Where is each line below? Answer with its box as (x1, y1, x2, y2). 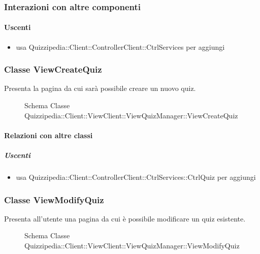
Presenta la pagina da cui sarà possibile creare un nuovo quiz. (4, 83, 196, 93)
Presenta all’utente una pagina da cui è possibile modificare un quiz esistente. (4, 213, 246, 224)
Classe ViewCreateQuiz (4, 63, 102, 76)
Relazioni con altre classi (4, 130, 93, 140)
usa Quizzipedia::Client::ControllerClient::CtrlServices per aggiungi (16, 41, 225, 52)
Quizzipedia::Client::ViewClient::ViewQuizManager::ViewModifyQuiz (24, 240, 240, 250)
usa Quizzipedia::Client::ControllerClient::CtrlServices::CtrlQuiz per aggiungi (16, 171, 256, 182)
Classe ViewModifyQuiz (4, 193, 104, 206)
